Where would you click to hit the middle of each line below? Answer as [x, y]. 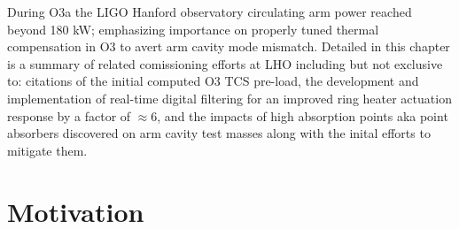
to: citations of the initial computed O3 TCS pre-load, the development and [213, 81]
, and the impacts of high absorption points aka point [303, 115]
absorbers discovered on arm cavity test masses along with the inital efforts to [219, 133]
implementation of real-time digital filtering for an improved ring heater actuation [229, 98]
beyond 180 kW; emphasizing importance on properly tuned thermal [193, 29]
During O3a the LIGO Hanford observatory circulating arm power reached [210, 11]
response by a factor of [69, 115]
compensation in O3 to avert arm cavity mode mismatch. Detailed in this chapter [229, 46]
